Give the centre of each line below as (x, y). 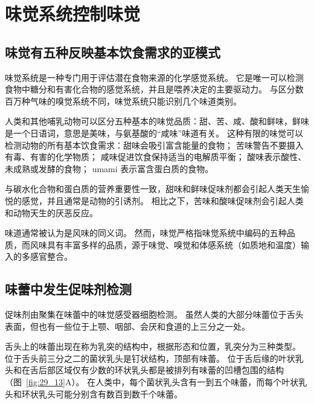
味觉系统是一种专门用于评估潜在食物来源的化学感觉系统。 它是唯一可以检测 (154, 77)
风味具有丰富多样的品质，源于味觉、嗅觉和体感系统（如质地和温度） (165, 244)
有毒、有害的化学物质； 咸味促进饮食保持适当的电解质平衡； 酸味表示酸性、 (156, 157)
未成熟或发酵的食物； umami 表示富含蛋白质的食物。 (109, 168)
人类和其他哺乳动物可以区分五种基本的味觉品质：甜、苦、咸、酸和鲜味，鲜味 (157, 121)
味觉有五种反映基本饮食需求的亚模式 (113, 52)
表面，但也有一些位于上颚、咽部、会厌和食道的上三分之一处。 (127, 326)
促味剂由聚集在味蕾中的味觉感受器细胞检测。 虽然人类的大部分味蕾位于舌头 (154, 314)
